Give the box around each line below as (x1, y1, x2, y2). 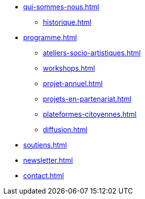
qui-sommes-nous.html (23, 2, 99, 11)
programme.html (23, 33, 77, 42)
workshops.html (43, 64, 95, 72)
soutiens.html (23, 141, 67, 149)
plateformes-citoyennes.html (43, 110, 137, 118)
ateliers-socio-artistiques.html (43, 49, 141, 57)
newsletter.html (23, 156, 73, 164)
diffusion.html (43, 125, 88, 134)
